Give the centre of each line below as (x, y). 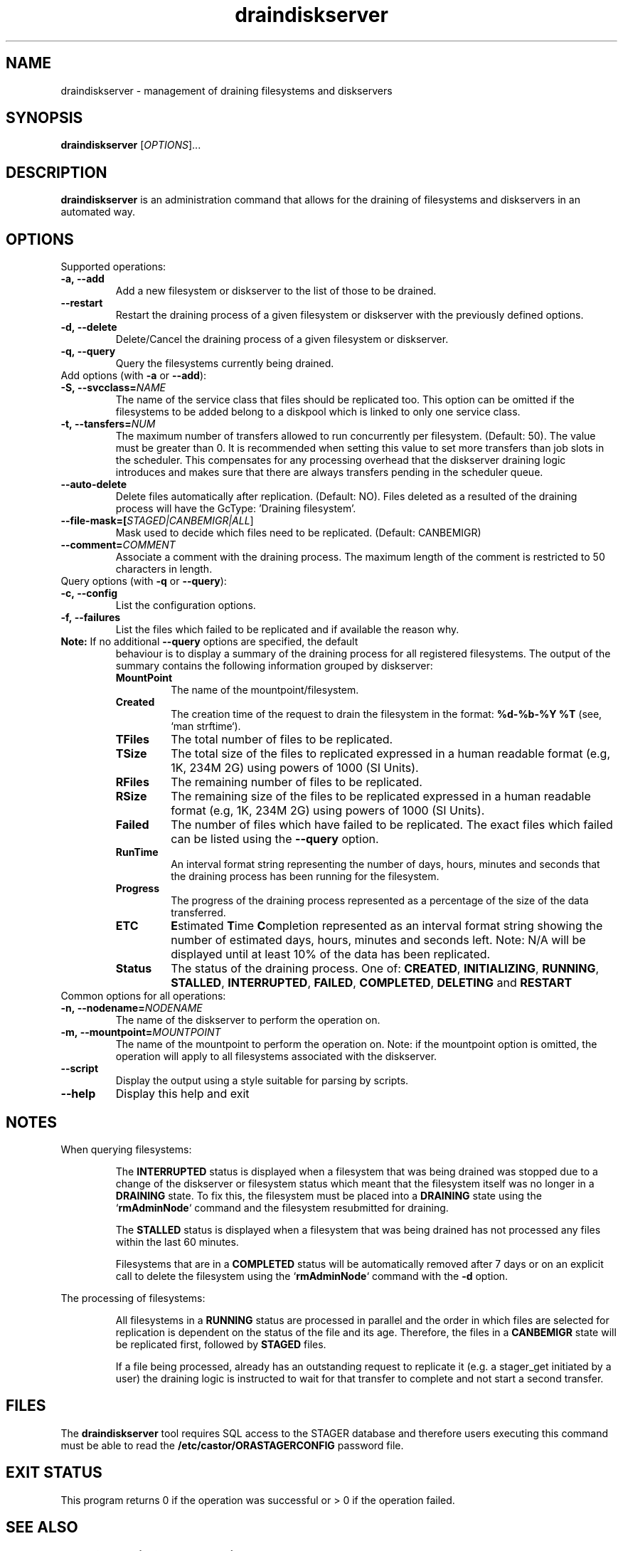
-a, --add (82, 279)
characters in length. (164, 569)
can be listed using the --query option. (275, 839)
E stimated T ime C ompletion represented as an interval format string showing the (387, 926)
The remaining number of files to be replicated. (297, 782)
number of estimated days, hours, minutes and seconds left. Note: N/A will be (378, 940)
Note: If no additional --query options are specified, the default (209, 642)
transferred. (198, 913)
